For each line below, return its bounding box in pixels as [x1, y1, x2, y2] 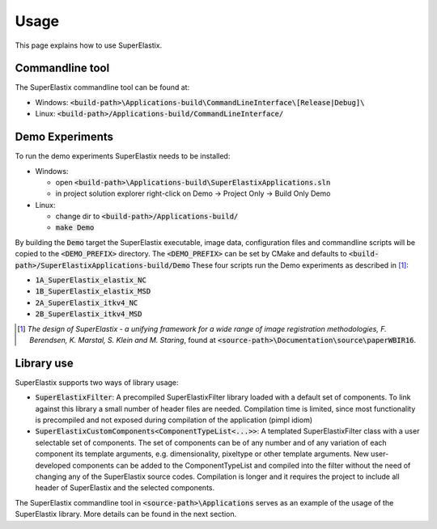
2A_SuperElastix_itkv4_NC [35, 298, 138, 307]
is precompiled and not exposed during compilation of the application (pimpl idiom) [35, 415, 313, 425]
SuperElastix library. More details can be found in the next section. [15, 510, 237, 519]
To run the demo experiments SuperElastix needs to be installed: [15, 151, 231, 161]
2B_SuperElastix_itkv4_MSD [35, 310, 142, 319]
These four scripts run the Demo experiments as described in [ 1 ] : [191, 260, 409, 270]
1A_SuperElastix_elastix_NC [35, 276, 147, 285]
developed [35, 460, 71, 470]
